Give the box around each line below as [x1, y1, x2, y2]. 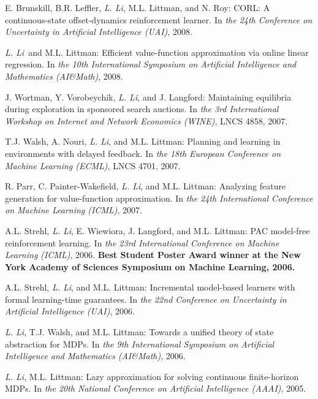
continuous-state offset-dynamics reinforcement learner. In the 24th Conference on [5, 13, 312, 26]
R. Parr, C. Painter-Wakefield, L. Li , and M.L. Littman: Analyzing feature [5, 180, 286, 192]
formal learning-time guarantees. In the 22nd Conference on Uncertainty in [5, 292, 287, 305]
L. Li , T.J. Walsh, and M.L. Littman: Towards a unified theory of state [5, 325, 274, 338]
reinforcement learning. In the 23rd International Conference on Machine [5, 236, 279, 249]
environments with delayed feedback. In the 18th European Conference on [5, 146, 281, 159]
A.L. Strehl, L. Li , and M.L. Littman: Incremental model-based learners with [5, 281, 295, 294]
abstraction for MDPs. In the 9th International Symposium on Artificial [5, 337, 274, 350]
